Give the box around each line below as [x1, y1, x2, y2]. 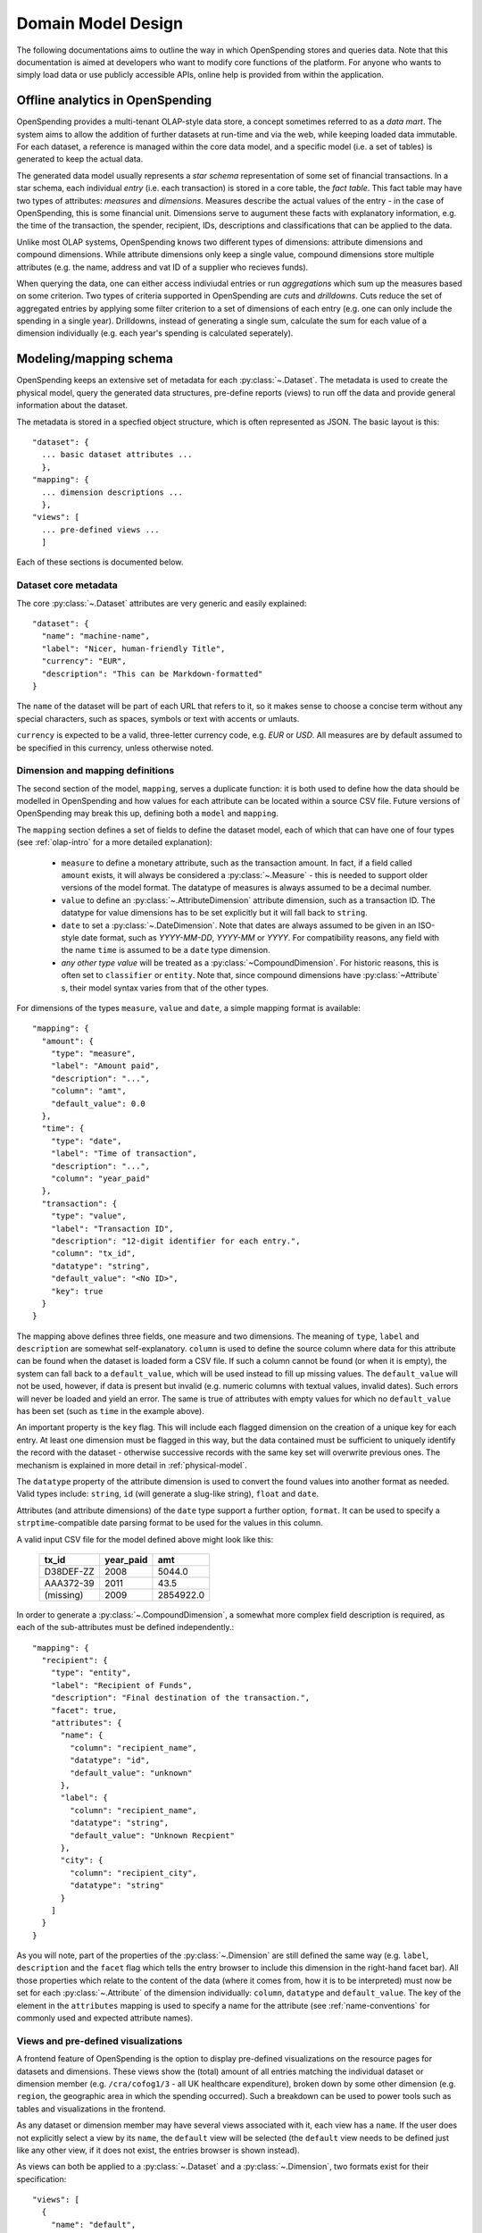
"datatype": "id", [70, 1755, 151, 1766]
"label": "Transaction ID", [50, 1224, 174, 1234]
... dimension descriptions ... [41, 487, 183, 498]
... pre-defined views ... [41, 524, 160, 535]
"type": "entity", [50, 1668, 132, 1678]
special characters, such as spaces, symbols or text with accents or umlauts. [16, 713, 300, 723]
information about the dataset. [16, 400, 129, 411]
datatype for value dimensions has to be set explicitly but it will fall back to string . [61, 907, 368, 918]
